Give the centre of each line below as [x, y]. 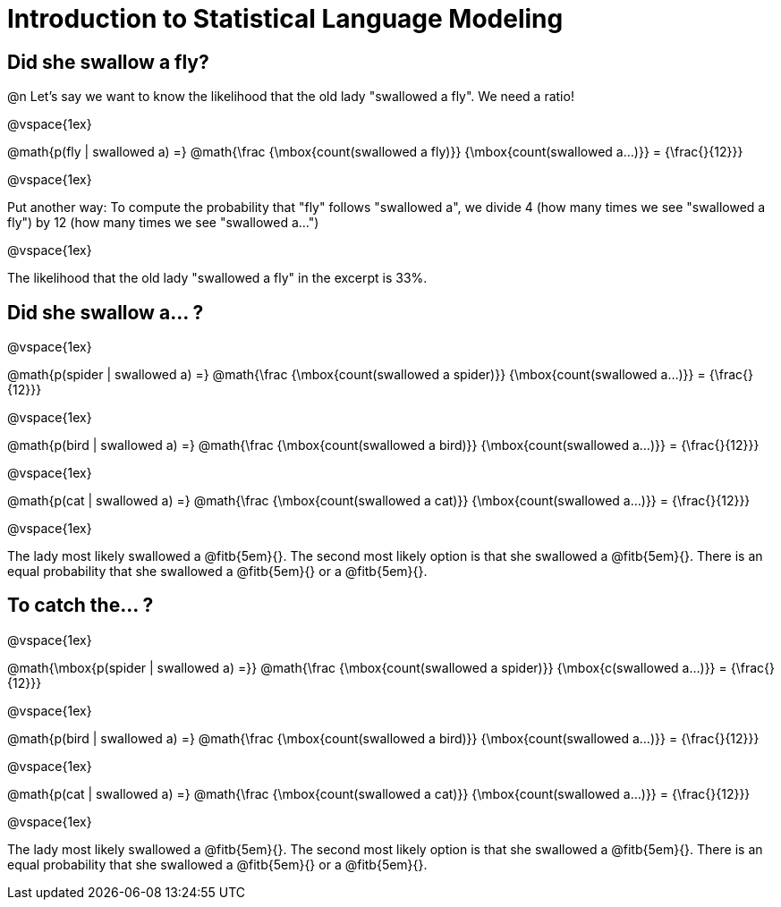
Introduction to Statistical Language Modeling [285, 19]
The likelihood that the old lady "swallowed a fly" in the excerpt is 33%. [217, 278]
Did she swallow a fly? [108, 62]
